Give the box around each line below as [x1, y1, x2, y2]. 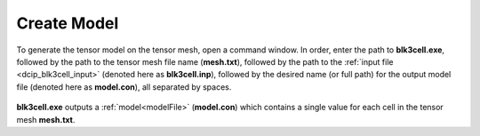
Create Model [16, 13, 119, 33]
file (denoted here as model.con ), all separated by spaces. [16, 81, 232, 92]
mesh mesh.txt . [16, 114, 76, 124]
